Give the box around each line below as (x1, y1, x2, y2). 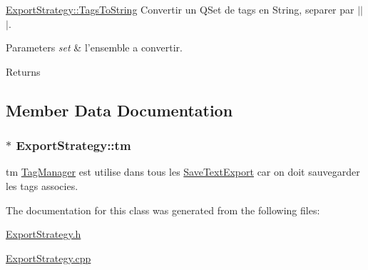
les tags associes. (6, 178, 78, 193)
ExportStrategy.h (6, 226, 81, 241)
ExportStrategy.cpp (6, 250, 91, 265)
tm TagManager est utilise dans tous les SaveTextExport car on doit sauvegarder (6, 164, 360, 179)
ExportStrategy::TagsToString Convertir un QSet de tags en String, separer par (6, 2, 354, 16)
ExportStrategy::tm (16, 136, 131, 154)
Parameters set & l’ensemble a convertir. (6, 40, 183, 55)
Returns (6, 64, 41, 79)
